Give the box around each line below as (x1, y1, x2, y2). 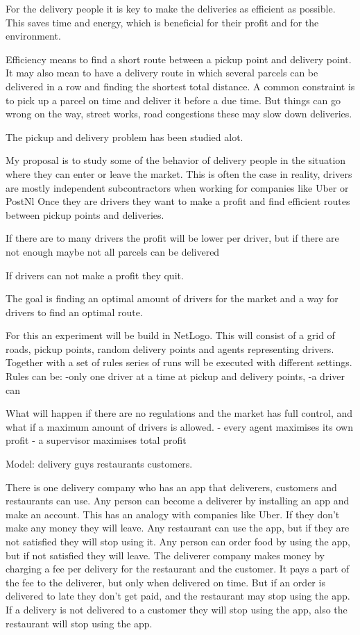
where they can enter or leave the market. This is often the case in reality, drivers (6, 166, 352, 181)
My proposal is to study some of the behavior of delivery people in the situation (6, 153, 346, 167)
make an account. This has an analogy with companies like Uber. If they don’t (6, 506, 340, 521)
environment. (6, 28, 61, 43)
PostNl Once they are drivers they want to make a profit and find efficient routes (6, 194, 350, 208)
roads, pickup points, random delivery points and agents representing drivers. (6, 341, 334, 356)
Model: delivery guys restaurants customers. (6, 456, 193, 471)
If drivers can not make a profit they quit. (6, 267, 184, 282)
